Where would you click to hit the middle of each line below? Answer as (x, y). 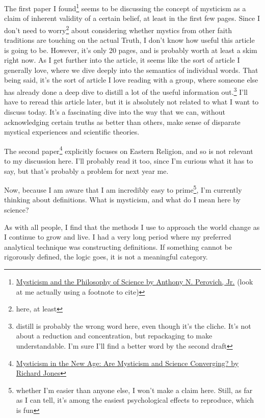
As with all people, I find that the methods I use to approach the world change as (132, 227)
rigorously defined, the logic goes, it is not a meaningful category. (106, 257)
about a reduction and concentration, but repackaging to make (114, 336)
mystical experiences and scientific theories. (72, 132)
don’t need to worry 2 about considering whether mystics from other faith (118, 29)
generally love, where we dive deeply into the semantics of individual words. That (131, 70)
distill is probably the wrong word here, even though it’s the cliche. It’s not (134, 325)
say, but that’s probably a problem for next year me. (86, 171)
